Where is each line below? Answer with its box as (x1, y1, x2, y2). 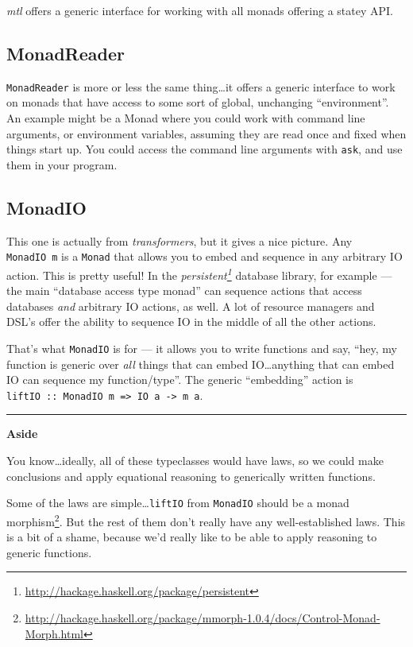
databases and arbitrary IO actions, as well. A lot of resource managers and (6, 297, 375, 314)
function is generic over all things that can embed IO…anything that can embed (6, 355, 395, 372)
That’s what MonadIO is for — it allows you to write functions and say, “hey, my (6, 339, 397, 356)
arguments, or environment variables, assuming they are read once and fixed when (6, 125, 407, 141)
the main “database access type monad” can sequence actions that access (6, 282, 362, 299)
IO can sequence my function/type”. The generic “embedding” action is (6, 371, 353, 388)
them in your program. (6, 156, 118, 172)
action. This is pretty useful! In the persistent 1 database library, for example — (6, 264, 392, 283)
